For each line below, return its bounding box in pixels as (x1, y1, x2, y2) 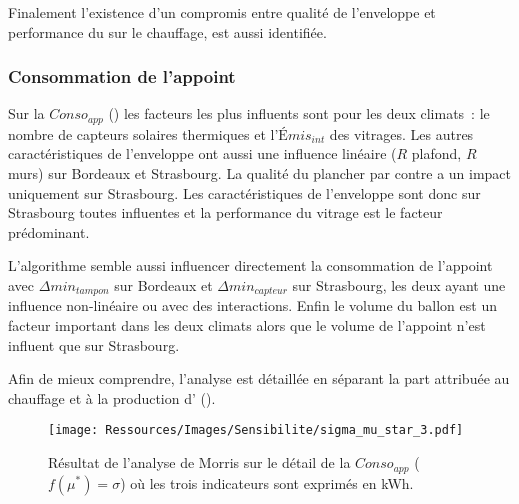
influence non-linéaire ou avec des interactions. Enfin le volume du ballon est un (8, 295, 497, 316)
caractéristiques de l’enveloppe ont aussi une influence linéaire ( (8, 143, 397, 164)
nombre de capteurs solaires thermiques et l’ (8, 123, 279, 144)
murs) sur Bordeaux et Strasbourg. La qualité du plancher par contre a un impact (8, 163, 512, 184)
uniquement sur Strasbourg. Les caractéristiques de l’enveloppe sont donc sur (8, 182, 481, 203)
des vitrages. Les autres (329, 123, 474, 144)
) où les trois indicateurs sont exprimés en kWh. (120, 472, 414, 493)
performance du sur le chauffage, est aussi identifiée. (8, 21, 327, 42)
